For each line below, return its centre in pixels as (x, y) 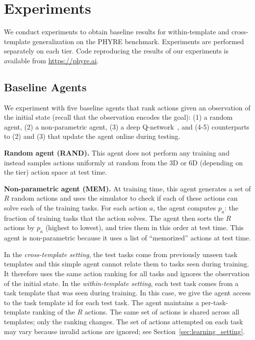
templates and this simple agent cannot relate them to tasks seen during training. (127, 264)
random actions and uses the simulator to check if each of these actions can (125, 198)
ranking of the (54, 312)
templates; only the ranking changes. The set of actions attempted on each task (124, 321)
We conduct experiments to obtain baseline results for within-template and (117, 32)
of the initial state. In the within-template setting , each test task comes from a (121, 283)
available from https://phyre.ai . (51, 60)
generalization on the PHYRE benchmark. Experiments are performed (138, 41)
